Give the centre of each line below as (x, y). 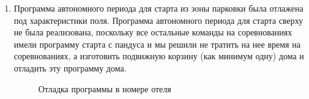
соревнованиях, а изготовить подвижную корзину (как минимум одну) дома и (159, 56)
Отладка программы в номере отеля (105, 88)
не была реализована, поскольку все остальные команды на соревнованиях (153, 32)
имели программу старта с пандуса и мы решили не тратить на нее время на (157, 44)
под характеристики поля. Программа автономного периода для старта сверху (158, 20)
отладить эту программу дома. (70, 68)
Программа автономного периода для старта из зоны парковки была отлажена (158, 8)
